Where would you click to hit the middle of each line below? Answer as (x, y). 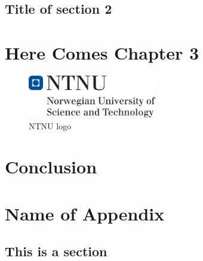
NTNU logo (50, 125)
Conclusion (51, 167)
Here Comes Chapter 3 (102, 52)
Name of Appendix (85, 213)
